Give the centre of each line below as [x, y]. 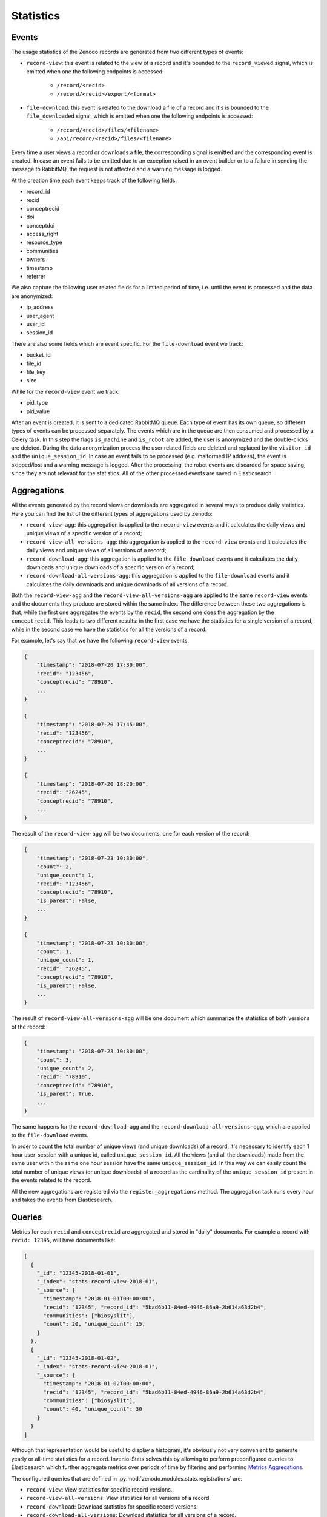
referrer [36, 277]
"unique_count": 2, [66, 1068]
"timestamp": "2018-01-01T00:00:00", [99, 1299]
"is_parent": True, [66, 1094]
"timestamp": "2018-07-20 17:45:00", [93, 725]
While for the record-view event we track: [66, 391]
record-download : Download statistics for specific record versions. [112, 1506]
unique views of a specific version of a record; [84, 533]
